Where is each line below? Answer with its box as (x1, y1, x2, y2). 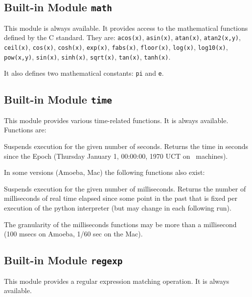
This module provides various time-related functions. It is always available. (4, 115, 229, 125)
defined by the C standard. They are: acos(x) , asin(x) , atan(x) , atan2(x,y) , (4, 32, 241, 42)
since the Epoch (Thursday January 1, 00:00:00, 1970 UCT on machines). (4, 150, 228, 161)
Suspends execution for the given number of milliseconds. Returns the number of (4, 183, 246, 193)
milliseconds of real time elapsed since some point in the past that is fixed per (4, 193, 237, 203)
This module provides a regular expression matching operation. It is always (4, 276, 229, 286)
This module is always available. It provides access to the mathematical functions (4, 22, 248, 33)
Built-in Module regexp (4, 253, 123, 268)
